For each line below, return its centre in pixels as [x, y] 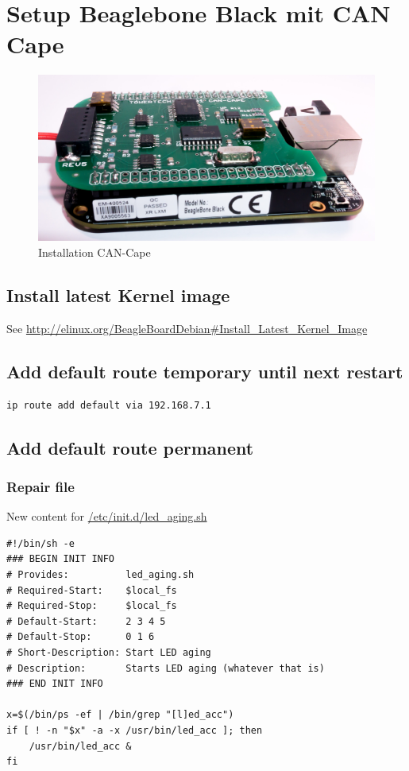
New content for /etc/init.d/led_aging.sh [107, 516]
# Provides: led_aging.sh [100, 574]
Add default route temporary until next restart [205, 371]
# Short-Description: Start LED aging [109, 652]
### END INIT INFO [55, 684]
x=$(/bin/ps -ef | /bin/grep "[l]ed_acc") [120, 715]
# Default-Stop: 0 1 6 [81, 637]
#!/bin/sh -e [41, 543]
